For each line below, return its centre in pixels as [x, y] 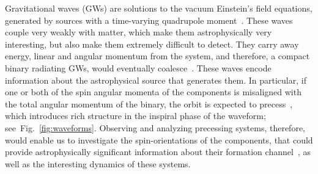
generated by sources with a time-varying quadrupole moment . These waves [149, 20]
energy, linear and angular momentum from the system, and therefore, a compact [157, 56]
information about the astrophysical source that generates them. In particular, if [156, 80]
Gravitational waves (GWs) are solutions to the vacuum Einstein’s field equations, [159, 8]
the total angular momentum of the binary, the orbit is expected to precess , [149, 103]
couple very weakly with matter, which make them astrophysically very [139, 32]
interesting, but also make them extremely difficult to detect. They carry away [152, 44]
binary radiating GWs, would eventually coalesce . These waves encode [138, 67]
